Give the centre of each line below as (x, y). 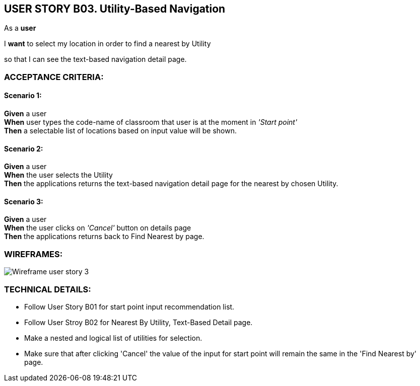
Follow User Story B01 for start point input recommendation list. (129, 306)
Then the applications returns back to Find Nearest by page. (104, 237)
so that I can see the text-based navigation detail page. (95, 59)
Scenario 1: (23, 96)
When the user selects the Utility (58, 175)
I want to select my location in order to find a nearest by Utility (108, 44)
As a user (20, 28)
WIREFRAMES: (33, 254)
